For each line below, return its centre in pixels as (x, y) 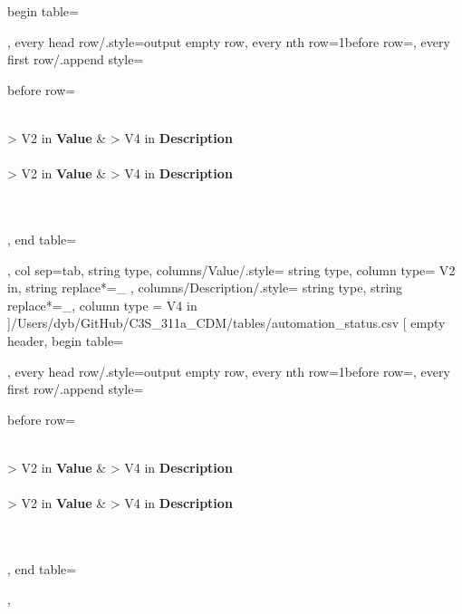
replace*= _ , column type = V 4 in (102, 305)
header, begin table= (66, 340)
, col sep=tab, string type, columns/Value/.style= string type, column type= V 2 (231, 269)
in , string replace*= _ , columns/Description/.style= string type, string (205, 288)
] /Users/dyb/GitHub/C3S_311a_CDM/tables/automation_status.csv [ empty (226, 323)
